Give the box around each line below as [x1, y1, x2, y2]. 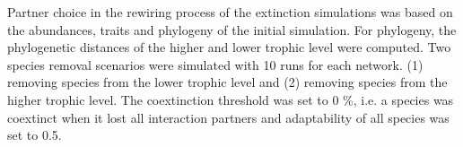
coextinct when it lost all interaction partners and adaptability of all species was [7, 108, 450, 126]
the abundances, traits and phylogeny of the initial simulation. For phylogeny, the [7, 20, 457, 39]
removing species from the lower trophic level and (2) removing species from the [7, 73, 448, 91]
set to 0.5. [7, 125, 62, 144]
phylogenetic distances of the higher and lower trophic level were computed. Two [7, 38, 451, 56]
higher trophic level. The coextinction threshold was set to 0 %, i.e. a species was [7, 90, 454, 108]
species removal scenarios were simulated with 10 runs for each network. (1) [7, 55, 424, 73]
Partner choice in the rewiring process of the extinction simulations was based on [7, 3, 453, 21]
